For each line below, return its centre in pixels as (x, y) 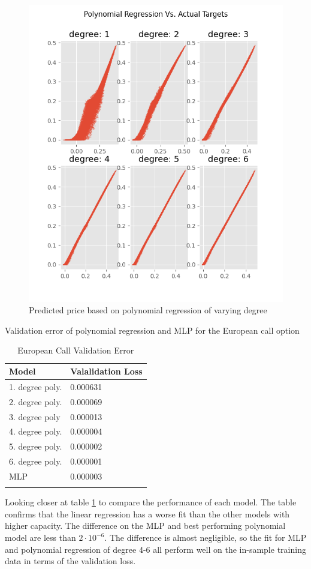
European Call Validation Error (76, 350)
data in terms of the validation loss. (70, 561)
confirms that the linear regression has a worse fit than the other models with (147, 513)
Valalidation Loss (106, 371)
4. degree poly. (36, 431)
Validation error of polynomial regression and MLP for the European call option (152, 330)
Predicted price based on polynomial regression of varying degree (148, 310)
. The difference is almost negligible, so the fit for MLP (206, 537)
